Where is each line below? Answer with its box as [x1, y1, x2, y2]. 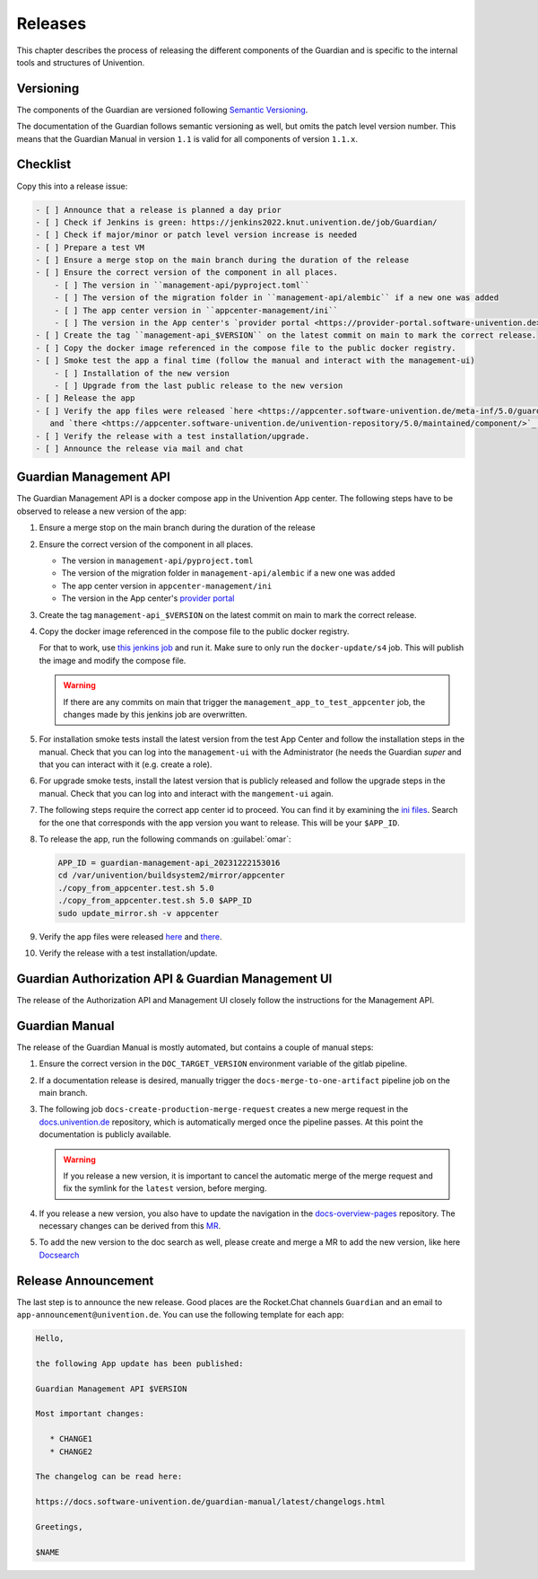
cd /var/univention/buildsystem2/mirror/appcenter [57, 870, 286, 880]
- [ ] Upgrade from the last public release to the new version [54, 380, 343, 391]
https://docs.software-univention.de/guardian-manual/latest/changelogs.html [35, 1496, 386, 1507]
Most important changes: [35, 1408, 145, 1419]
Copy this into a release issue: [16, 181, 128, 191]
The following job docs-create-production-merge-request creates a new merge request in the [39, 1104, 409, 1115]
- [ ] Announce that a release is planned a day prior [35, 205, 282, 215]
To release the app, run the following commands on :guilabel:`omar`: [39, 834, 291, 844]
